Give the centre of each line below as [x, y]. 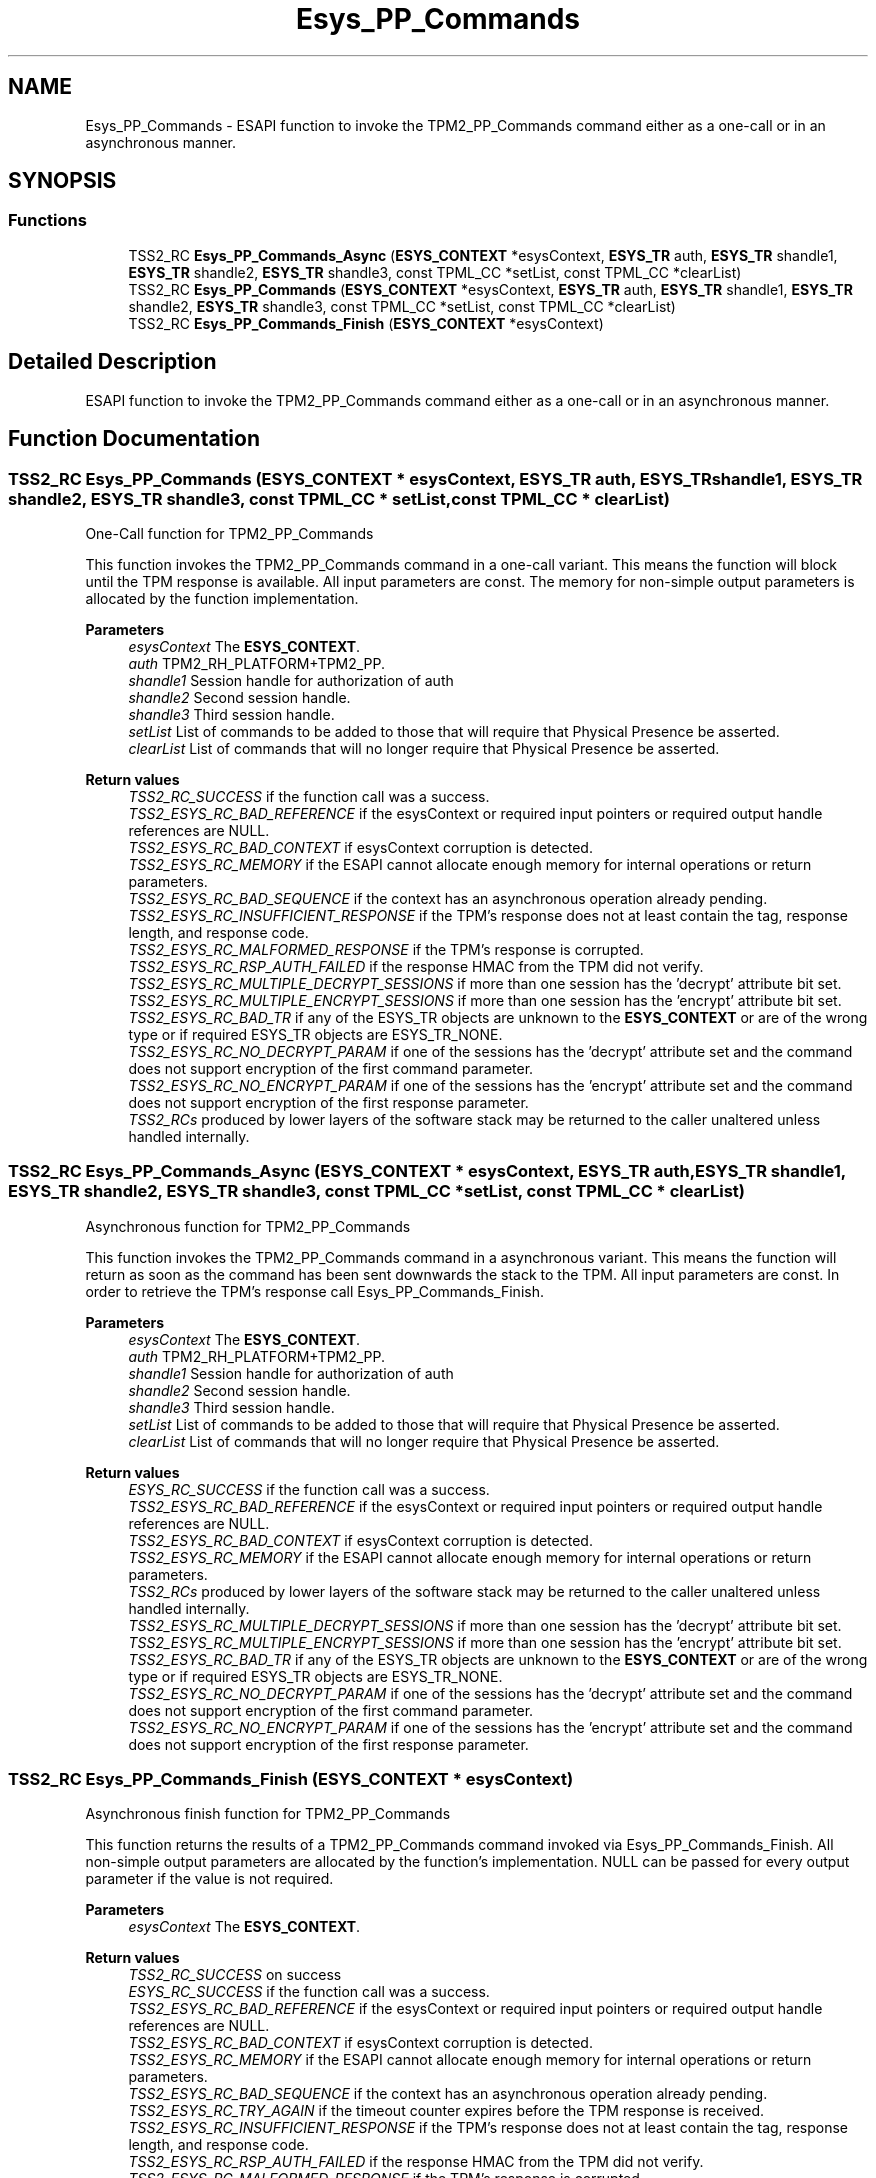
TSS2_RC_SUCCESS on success [235, 1975]
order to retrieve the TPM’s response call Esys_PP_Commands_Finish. [314, 1291]
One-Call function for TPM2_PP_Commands [229, 533]
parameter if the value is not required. [209, 1879]
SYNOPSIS [62, 181]
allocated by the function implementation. [222, 598]
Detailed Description [112, 362]
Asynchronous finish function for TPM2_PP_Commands [268, 1814]
